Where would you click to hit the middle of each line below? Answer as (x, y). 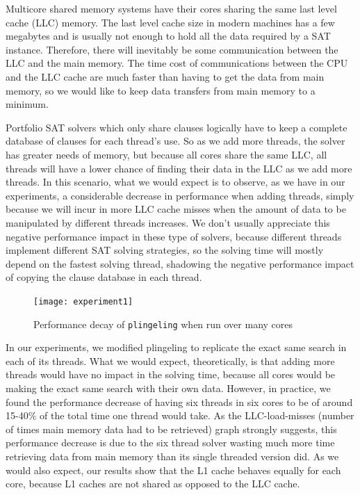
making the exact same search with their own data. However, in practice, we (168, 388)
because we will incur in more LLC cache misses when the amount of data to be (176, 209)
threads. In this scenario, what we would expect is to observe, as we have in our (175, 182)
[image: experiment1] (83, 301)
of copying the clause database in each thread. (104, 277)
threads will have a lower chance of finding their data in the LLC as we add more (179, 168)
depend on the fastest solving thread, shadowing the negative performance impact (180, 263)
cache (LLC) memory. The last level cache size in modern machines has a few (170, 22)
